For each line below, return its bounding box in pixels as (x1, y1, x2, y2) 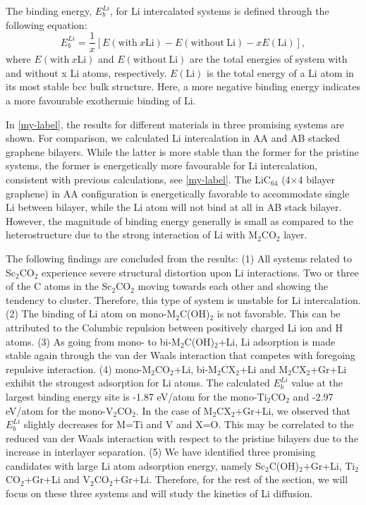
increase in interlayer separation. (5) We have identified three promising (6, 444, 316, 459)
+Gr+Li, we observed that (235, 403, 350, 418)
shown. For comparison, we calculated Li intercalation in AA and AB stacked (6, 130, 340, 145)
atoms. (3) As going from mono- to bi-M (6, 334, 181, 348)
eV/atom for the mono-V (6, 403, 114, 418)
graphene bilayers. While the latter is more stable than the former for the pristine (6, 144, 359, 159)
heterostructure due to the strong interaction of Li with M (6, 227, 258, 242)
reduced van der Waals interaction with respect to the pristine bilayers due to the (6, 430, 358, 445)
